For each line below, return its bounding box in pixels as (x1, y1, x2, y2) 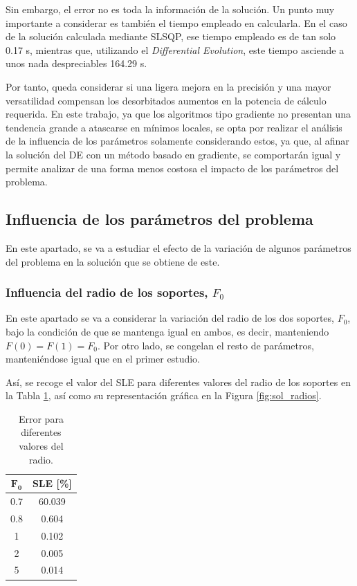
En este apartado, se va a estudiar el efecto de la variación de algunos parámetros (6, 240, 351, 255)
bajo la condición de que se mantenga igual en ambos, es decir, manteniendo (6, 324, 329, 338)
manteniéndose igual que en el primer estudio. (6, 351, 201, 366)
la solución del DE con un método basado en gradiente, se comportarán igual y (6, 147, 341, 161)
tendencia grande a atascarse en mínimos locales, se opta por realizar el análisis (6, 120, 342, 134)
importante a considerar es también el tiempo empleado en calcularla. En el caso (6, 15, 347, 30)
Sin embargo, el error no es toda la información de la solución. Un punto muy (6, 2, 335, 16)
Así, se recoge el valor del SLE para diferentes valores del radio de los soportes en (6, 374, 351, 389)
